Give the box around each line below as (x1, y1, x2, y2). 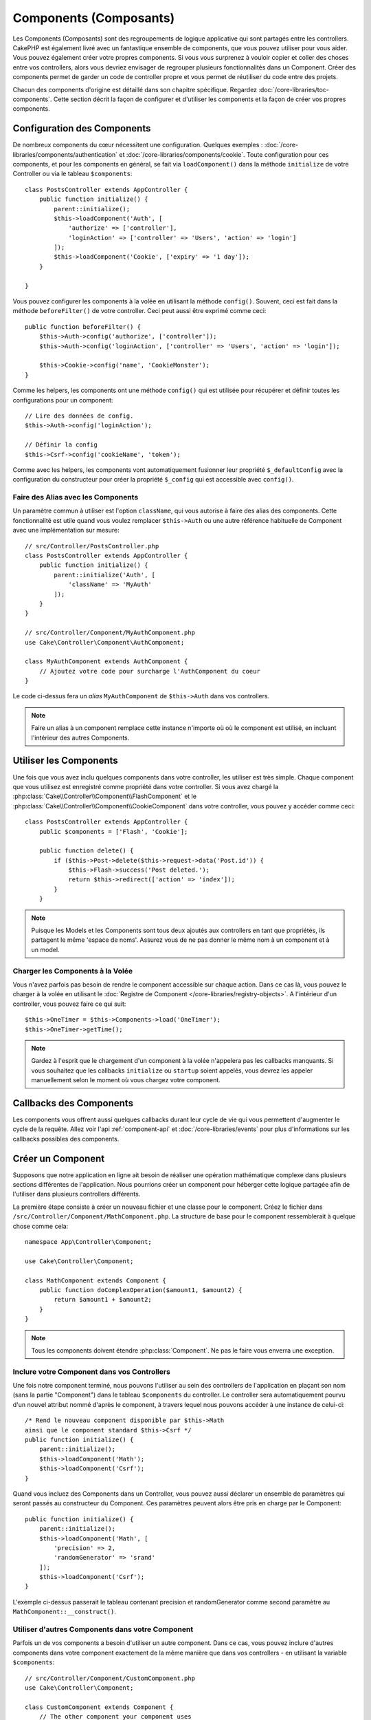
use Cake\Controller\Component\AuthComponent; (25, 638, 185, 646)
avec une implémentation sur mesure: (12, 526, 120, 535)
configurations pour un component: (12, 396, 113, 404)
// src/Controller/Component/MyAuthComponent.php (25, 629, 196, 636)
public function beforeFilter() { (25, 323, 141, 330)
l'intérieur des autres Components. (31, 733, 130, 742)
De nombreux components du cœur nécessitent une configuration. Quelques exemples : (12, 141, 263, 149)
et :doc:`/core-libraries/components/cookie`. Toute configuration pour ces (119, 150, 329, 158)
